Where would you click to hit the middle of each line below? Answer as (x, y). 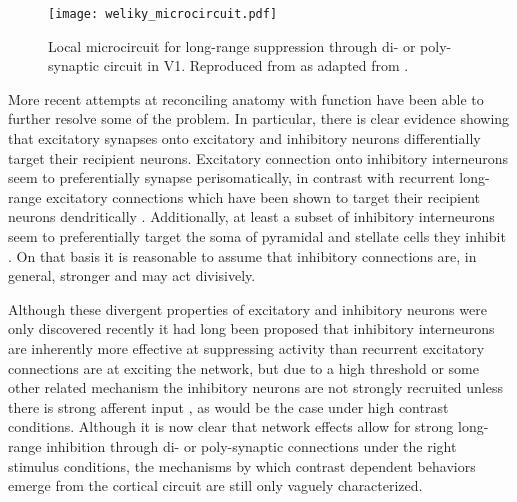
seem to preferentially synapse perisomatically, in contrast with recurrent (231, 177)
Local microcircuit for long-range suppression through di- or (232, 45)
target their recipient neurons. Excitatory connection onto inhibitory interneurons (258, 157)
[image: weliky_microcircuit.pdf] (163, 14)
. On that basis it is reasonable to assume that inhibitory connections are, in (242, 255)
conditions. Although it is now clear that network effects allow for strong (231, 426)
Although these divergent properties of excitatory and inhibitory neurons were (247, 308)
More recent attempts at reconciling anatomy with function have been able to (246, 98)
